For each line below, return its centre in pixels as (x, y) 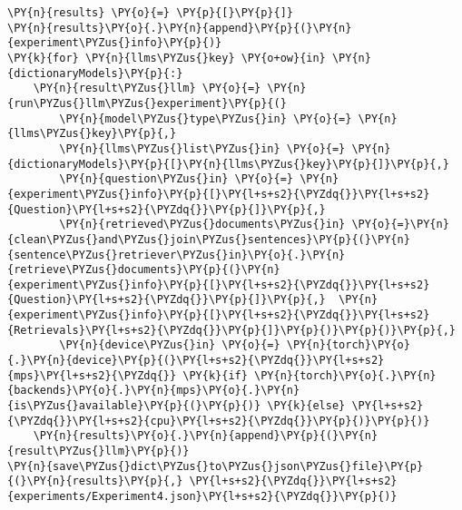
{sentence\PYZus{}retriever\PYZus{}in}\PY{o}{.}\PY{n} (177, 255)
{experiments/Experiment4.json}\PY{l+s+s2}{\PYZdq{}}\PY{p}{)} (202, 496)
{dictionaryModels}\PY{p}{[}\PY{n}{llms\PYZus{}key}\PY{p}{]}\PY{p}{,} (228, 164)
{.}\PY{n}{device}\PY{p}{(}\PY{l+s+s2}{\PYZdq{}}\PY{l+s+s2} (196, 361)
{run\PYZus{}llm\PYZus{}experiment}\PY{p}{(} (147, 103)
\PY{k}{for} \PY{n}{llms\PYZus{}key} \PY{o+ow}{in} (167, 58)
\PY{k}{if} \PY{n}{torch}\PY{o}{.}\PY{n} (310, 375)
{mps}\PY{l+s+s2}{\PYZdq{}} (92, 375)
